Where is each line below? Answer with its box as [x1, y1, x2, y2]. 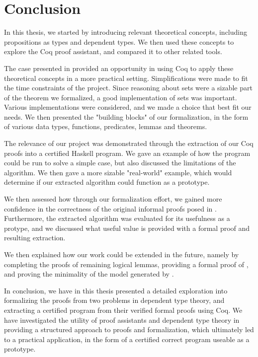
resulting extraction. [4, 232, 66, 243]
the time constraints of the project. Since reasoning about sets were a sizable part [4, 82, 253, 93]
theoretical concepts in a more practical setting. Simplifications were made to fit [4, 72, 248, 83]
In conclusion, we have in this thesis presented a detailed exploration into [4, 285, 228, 295]
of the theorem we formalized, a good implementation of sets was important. [4, 92, 237, 102]
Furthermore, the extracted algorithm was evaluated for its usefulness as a [4, 213, 230, 223]
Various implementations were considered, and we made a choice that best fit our [4, 102, 252, 112]
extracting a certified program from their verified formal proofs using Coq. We [4, 304, 243, 315]
